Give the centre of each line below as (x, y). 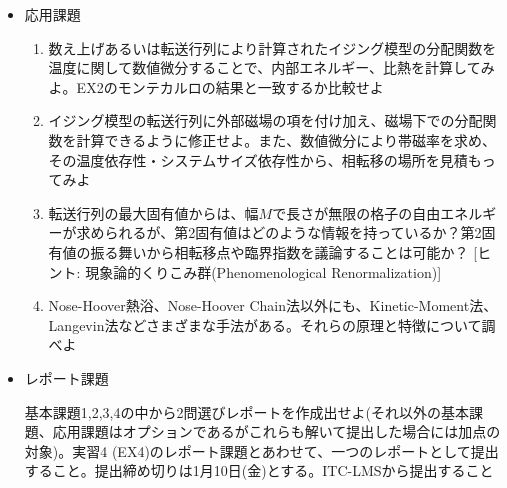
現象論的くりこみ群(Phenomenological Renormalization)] (263, 271)
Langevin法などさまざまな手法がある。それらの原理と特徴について (265, 324)
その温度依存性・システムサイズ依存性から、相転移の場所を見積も (265, 159)
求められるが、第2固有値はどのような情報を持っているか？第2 (279, 232)
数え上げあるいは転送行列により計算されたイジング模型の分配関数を (272, 47)
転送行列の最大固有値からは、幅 (153, 212)
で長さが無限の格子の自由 (356, 212)
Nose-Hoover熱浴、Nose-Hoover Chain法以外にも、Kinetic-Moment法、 (273, 305)
